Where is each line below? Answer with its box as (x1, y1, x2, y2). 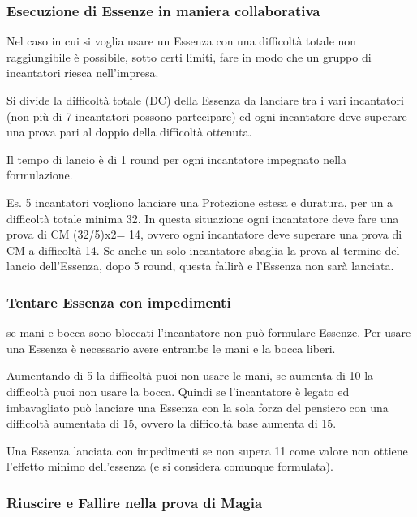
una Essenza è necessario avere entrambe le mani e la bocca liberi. (6, 339, 336, 356)
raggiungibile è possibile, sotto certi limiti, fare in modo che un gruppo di (6, 48, 372, 65)
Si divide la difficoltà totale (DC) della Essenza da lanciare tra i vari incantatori (6, 92, 404, 108)
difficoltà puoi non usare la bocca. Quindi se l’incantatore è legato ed (6, 382, 350, 399)
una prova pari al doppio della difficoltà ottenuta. (6, 123, 252, 140)
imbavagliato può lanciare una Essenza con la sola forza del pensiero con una (6, 399, 389, 416)
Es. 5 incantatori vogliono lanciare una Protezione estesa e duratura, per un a (6, 193, 393, 210)
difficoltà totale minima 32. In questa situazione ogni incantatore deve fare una (6, 209, 399, 226)
